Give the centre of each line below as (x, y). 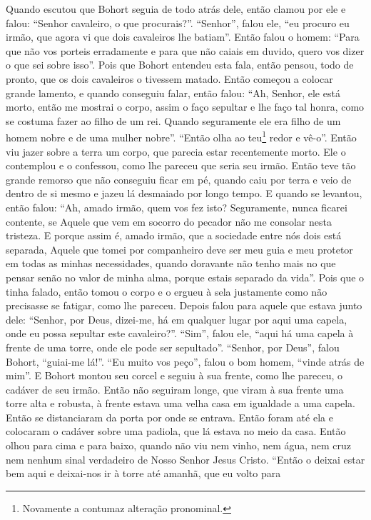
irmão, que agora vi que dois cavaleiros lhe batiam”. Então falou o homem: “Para (183, 37)
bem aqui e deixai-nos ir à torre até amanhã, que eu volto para (143, 473)
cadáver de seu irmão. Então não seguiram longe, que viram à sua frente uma (175, 389)
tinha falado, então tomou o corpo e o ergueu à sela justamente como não (167, 291)
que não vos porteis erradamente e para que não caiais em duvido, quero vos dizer (185, 50)
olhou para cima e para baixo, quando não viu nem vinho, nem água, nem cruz (178, 445)
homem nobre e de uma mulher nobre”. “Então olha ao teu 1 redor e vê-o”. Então (181, 136)
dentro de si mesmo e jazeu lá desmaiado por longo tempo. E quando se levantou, (184, 193)
